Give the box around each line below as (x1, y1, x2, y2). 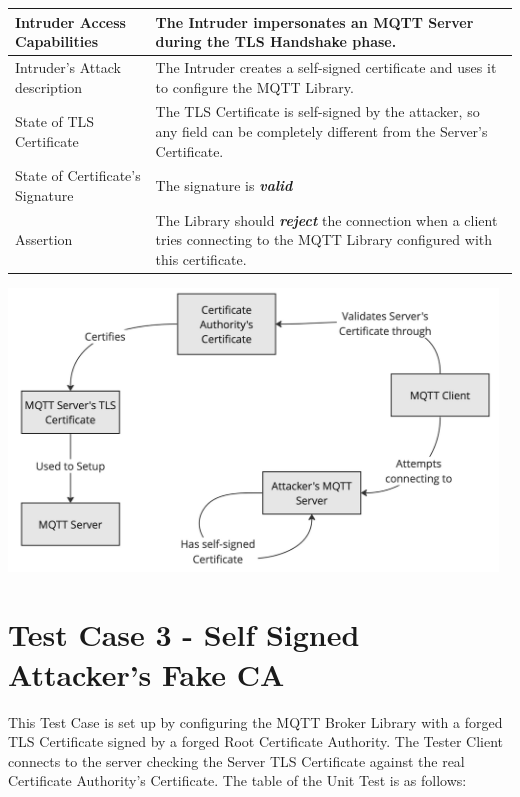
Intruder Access (15, 11, 126, 32)
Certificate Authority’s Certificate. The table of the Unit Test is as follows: (8, 770, 467, 791)
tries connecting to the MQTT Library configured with (155, 229, 493, 250)
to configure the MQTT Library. (155, 76, 354, 97)
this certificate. (155, 249, 247, 270)
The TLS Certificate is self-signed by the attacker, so (155, 101, 480, 122)
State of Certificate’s (15, 165, 141, 186)
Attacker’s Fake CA (8, 653, 285, 694)
